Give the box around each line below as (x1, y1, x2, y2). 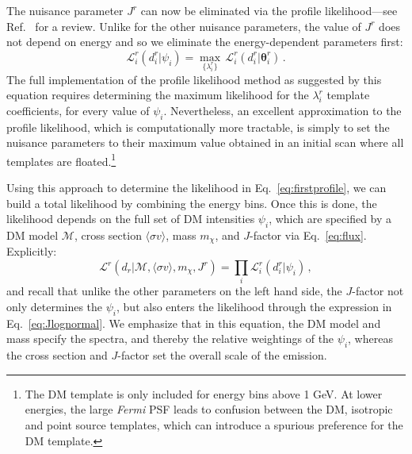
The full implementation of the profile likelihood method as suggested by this (6, 71, 382, 87)
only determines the (6, 298, 103, 314)
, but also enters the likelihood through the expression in (116, 298, 392, 314)
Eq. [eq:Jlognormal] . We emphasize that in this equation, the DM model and (6, 314, 381, 331)
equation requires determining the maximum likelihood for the (6, 87, 309, 103)
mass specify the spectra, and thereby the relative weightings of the (6, 330, 334, 347)
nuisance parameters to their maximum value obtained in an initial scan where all (6, 134, 404, 151)
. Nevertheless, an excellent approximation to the (163, 102, 402, 118)
